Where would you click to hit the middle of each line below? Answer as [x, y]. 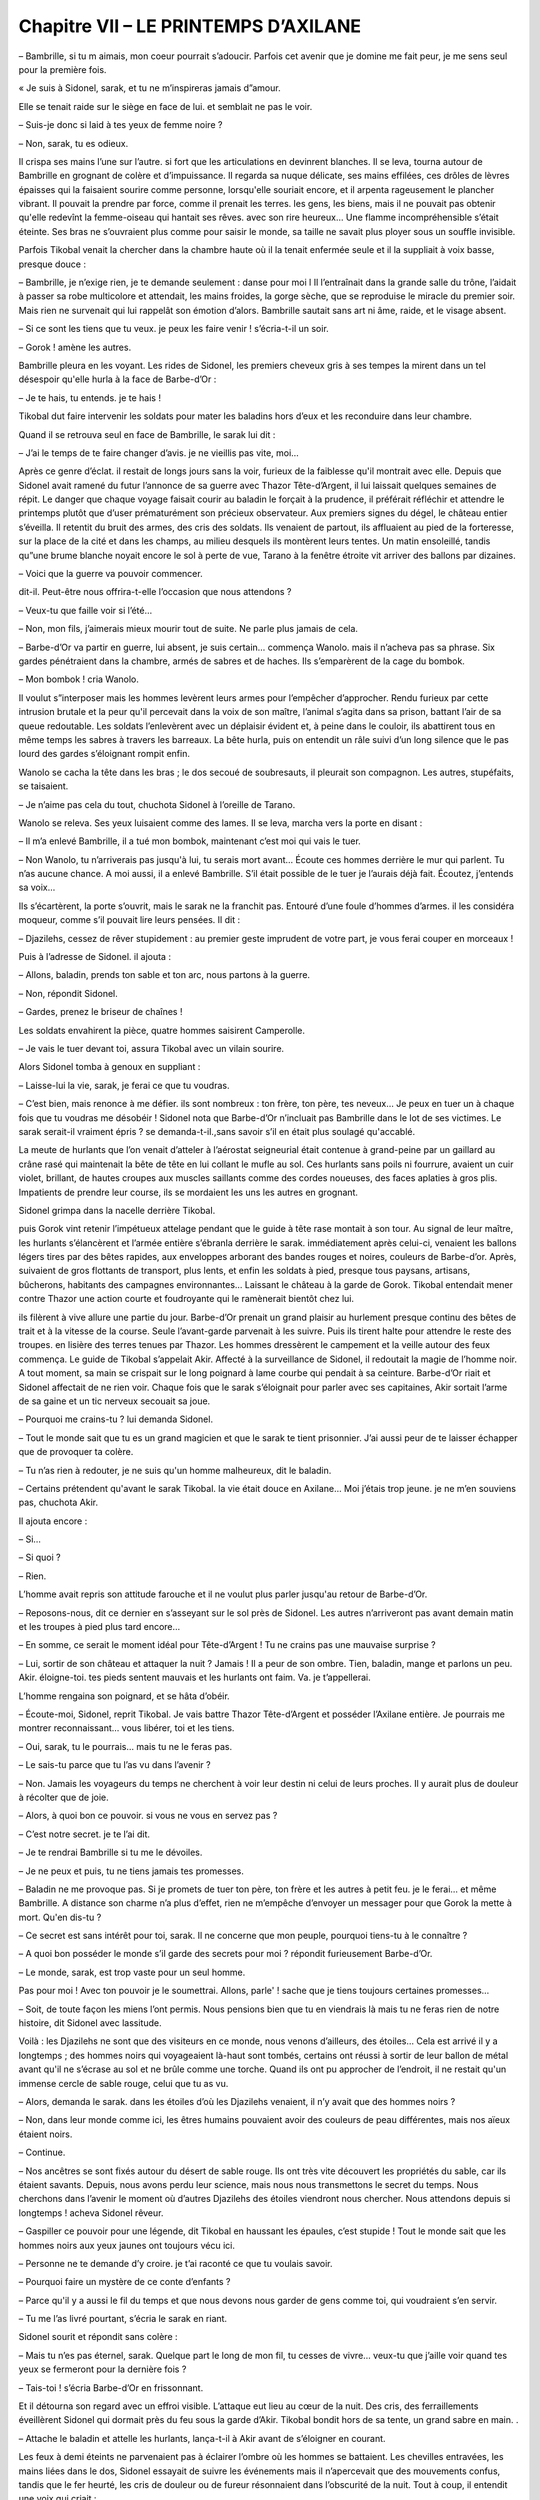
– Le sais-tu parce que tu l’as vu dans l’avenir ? [114, 1765]
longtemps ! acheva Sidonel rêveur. [91, 2212]
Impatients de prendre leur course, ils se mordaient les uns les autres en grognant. [188, 1192]
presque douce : [52, 264]
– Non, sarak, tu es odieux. [73, 143]
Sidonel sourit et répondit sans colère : [98, 2337]
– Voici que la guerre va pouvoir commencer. [111, 574]
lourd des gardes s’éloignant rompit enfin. [104, 754]
